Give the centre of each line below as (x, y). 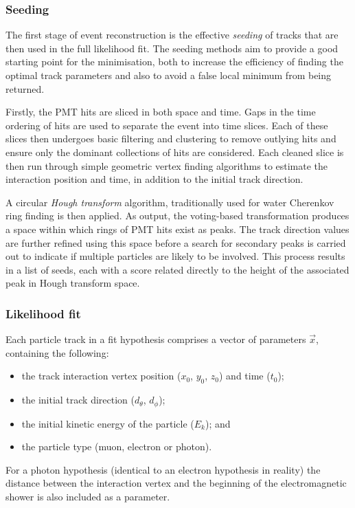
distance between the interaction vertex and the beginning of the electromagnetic (176, 483)
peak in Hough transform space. (73, 283)
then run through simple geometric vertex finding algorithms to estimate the (167, 165)
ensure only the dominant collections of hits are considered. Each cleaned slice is (175, 152)
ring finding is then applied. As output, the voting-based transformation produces (177, 216)
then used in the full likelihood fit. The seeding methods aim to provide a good (172, 48)
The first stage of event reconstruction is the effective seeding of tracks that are (172, 35)
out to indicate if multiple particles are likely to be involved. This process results (175, 256)
